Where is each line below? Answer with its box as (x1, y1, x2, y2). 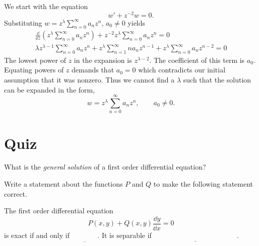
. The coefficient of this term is (149, 54, 245, 65)
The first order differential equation (4, 205, 113, 216)
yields (127, 17, 146, 28)
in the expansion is (74, 54, 132, 65)
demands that (72, 64, 114, 75)
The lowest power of (4, 54, 66, 65)
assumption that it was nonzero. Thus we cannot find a (4, 74, 175, 85)
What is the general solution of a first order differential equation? (4, 161, 206, 172)
